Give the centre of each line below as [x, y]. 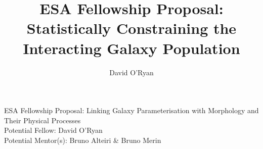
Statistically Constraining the [131, 28]
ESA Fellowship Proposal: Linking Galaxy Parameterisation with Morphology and [131, 110]
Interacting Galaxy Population [131, 48]
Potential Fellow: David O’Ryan [53, 130]
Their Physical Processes [42, 120]
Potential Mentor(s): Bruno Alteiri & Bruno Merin [83, 140]
